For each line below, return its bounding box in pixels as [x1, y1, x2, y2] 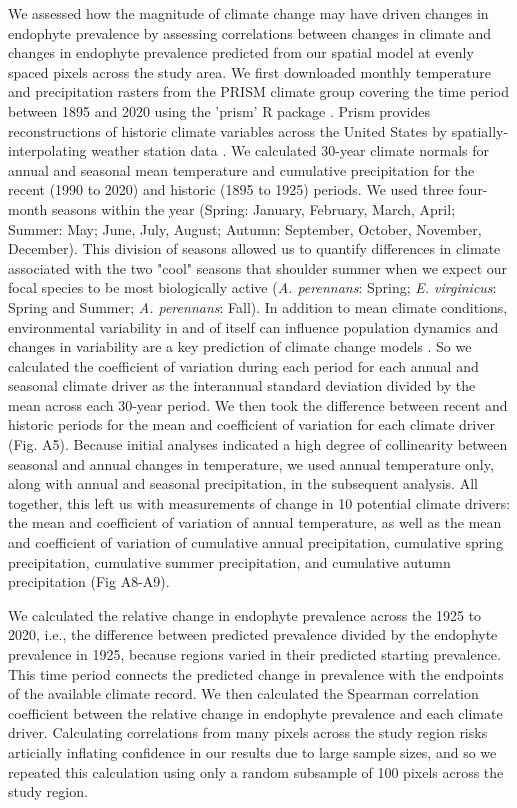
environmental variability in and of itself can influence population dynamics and [8, 316, 499, 337]
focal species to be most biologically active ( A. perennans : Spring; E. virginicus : [8, 277, 497, 298]
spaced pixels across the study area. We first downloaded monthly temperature [8, 61, 491, 82]
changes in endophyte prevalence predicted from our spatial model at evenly [8, 42, 474, 63]
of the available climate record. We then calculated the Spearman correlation [8, 683, 479, 704]
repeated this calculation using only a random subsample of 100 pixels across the [8, 761, 504, 782]
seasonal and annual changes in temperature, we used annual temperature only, [8, 453, 494, 474]
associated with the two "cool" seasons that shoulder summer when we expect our [8, 257, 508, 278]
